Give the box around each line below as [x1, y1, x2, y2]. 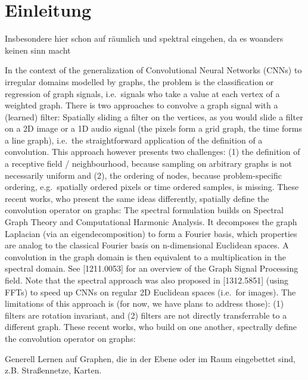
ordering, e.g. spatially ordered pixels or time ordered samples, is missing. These [5, 180, 299, 193]
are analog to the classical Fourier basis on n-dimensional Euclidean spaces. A [5, 239, 289, 251]
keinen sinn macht [5, 43, 71, 56]
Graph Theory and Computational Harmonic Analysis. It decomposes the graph [5, 216, 297, 228]
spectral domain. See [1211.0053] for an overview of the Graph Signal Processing [5, 262, 298, 275]
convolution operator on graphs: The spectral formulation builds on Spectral [5, 204, 284, 216]
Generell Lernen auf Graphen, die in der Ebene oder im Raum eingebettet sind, [5, 352, 295, 365]
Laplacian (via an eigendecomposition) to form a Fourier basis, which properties [5, 227, 297, 239]
